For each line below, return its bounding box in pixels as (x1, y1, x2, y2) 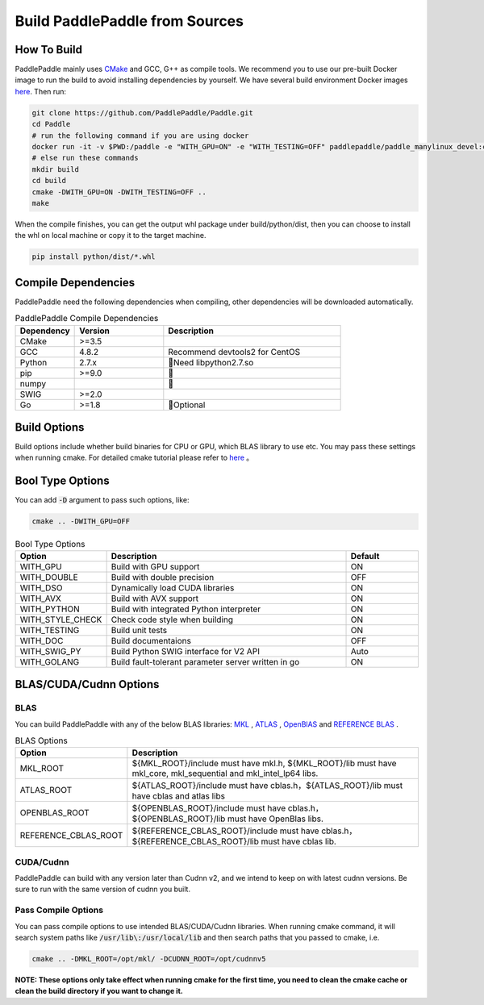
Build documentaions (111, 635, 191, 646)
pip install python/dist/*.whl (31, 252, 156, 261)
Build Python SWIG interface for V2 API (111, 645, 260, 657)
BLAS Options (15, 735, 68, 746)
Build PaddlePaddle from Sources (15, 12, 244, 30)
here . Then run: (15, 86, 67, 96)
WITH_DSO (19, 582, 63, 593)
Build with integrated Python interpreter (111, 603, 261, 615)
